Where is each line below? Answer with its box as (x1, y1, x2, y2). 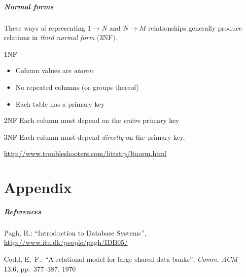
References (4, 206, 41, 216)
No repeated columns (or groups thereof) (15, 81, 139, 92)
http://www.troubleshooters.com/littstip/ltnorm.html (4, 148, 167, 158)
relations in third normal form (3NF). (4, 32, 117, 42)
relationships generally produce (148, 22, 242, 33)
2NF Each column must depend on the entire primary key (4, 115, 179, 125)
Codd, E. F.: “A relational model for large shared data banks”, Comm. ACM (4, 254, 238, 264)
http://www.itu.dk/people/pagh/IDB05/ (4, 237, 128, 247)
